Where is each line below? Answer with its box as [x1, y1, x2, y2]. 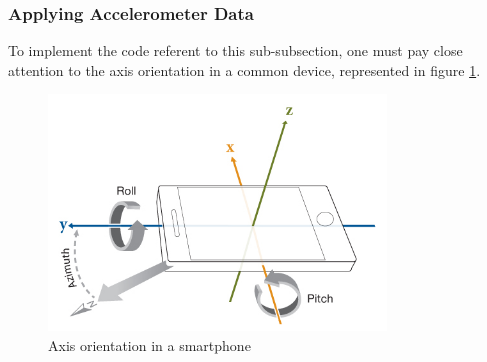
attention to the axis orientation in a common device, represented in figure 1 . [8, 59, 481, 80]
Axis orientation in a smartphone [48, 334, 251, 355]
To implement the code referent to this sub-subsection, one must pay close [8, 40, 463, 61]
